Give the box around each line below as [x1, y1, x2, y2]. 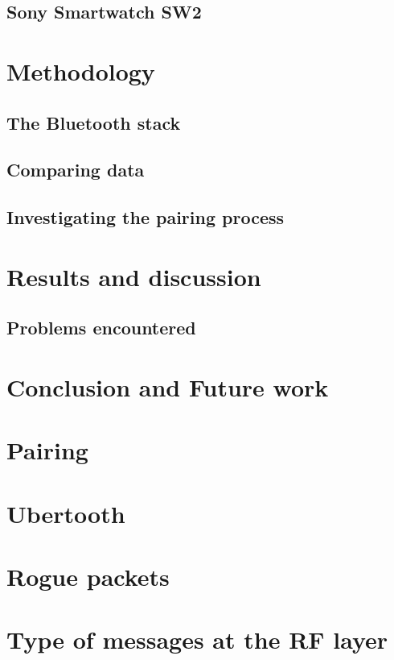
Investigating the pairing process [6, 205, 285, 230]
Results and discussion [6, 259, 261, 293]
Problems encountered [6, 315, 196, 340]
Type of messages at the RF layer [6, 623, 388, 656]
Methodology [6, 54, 155, 87]
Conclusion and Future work [6, 370, 329, 403]
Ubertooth [6, 496, 125, 529]
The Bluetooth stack [6, 110, 181, 135]
